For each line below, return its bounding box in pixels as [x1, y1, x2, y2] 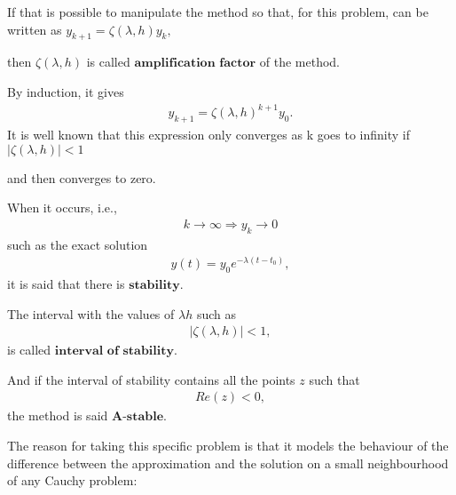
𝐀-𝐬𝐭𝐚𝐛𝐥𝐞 [111, 411, 164, 424]
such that [309, 370, 360, 388]
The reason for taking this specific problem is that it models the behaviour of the [7, 435, 449, 454]
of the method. [259, 52, 340, 71]
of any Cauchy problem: [7, 471, 138, 490]
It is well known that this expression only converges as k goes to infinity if [7, 124, 411, 143]
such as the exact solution [7, 235, 148, 253]
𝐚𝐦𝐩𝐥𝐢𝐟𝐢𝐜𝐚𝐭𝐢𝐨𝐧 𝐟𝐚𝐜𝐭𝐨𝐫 [134, 57, 256, 70]
